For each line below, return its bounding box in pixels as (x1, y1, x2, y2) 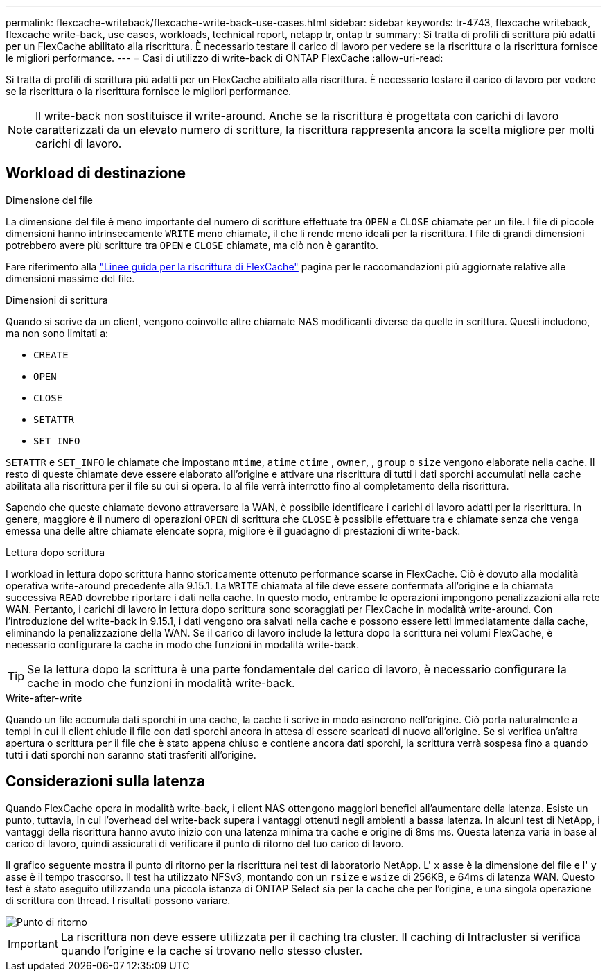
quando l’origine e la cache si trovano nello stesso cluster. (60, 943, 363, 958)
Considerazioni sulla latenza (6, 772, 206, 790)
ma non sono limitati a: (6, 327, 109, 339)
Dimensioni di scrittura (6, 293, 108, 306)
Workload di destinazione (6, 164, 186, 182)
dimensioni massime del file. (6, 272, 135, 284)
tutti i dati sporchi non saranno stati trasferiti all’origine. (6, 748, 256, 761)
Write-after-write (6, 691, 82, 704)
